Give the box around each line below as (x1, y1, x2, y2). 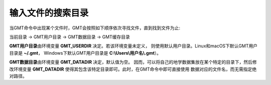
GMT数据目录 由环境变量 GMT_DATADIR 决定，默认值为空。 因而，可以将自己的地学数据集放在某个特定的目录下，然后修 (9, 59, 257, 65)
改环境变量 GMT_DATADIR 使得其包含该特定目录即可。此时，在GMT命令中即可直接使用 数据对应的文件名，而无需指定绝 (9, 66, 257, 72)
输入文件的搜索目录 (9, 7, 89, 18)
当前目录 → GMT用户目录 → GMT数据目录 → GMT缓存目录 (9, 34, 130, 40)
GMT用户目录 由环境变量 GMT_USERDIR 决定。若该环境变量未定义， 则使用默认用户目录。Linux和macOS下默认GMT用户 (9, 43, 258, 49)
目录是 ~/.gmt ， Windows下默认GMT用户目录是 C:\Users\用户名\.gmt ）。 (9, 50, 162, 56)
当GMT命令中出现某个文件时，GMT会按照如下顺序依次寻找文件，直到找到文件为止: (9, 25, 181, 31)
